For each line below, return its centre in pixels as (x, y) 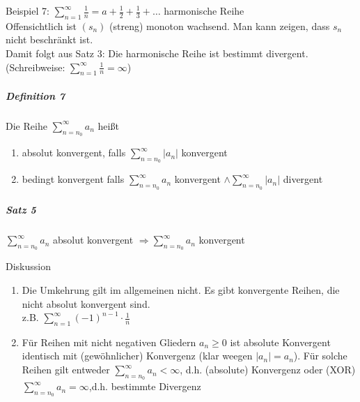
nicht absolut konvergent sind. (86, 303)
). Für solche (320, 356)
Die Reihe (26, 125)
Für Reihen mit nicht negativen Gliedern (109, 342)
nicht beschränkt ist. (49, 39)
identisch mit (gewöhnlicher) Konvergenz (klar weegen (137, 356)
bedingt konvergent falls (73, 179)
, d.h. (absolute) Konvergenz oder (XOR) (268, 370)
